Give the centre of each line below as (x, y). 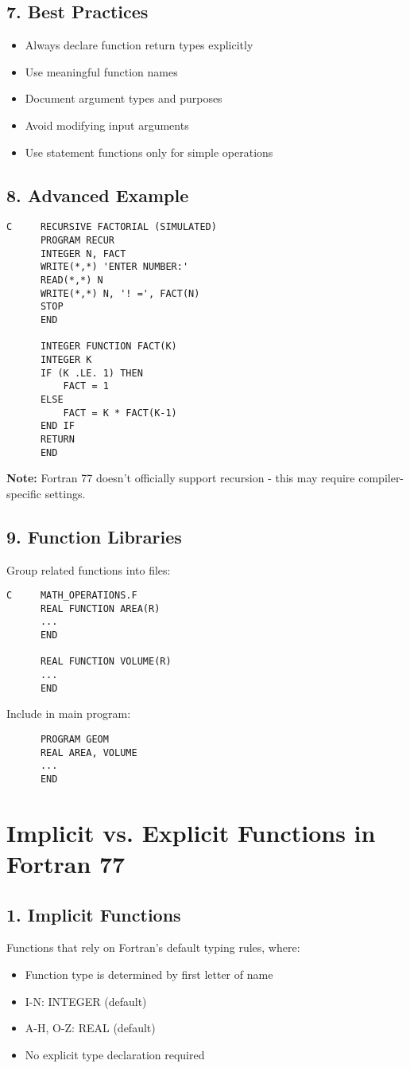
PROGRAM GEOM (74, 740)
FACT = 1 (86, 386)
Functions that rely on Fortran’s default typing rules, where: (153, 947)
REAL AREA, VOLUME (89, 752)
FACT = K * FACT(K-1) (120, 413)
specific (24, 493)
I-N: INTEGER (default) (86, 1001)
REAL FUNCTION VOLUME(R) (106, 662)
